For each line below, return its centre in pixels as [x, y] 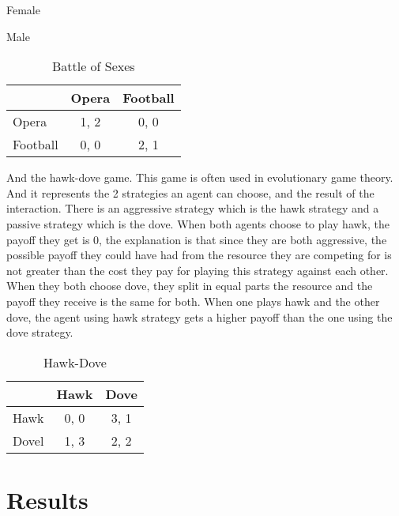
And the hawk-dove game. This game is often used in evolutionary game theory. [200, 177]
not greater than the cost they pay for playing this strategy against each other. [198, 270]
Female [23, 9]
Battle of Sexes [93, 66]
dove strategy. [40, 332]
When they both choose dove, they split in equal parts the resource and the [190, 286]
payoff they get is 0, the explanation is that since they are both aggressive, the [197, 239]
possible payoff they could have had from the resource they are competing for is [199, 255]
